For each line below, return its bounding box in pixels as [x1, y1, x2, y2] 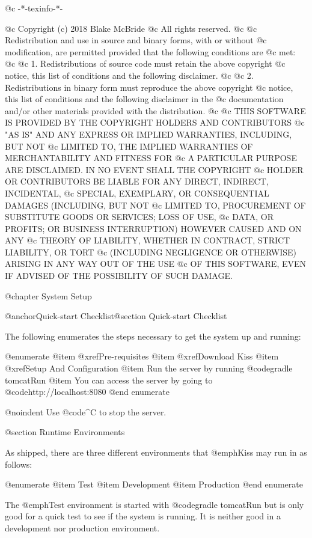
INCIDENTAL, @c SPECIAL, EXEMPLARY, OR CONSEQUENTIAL [5, 186, 269, 199]
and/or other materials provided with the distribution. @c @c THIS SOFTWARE [5, 104, 306, 117]
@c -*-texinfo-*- [5, 2, 63, 14]
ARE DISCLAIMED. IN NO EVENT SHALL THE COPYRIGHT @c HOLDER [5, 163, 304, 176]
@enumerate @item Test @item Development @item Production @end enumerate [5, 478, 303, 491]
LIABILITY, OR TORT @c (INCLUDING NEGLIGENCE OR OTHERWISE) [5, 245, 297, 258]
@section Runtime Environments [5, 426, 125, 438]
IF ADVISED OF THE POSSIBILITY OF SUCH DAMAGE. [5, 269, 233, 282]
